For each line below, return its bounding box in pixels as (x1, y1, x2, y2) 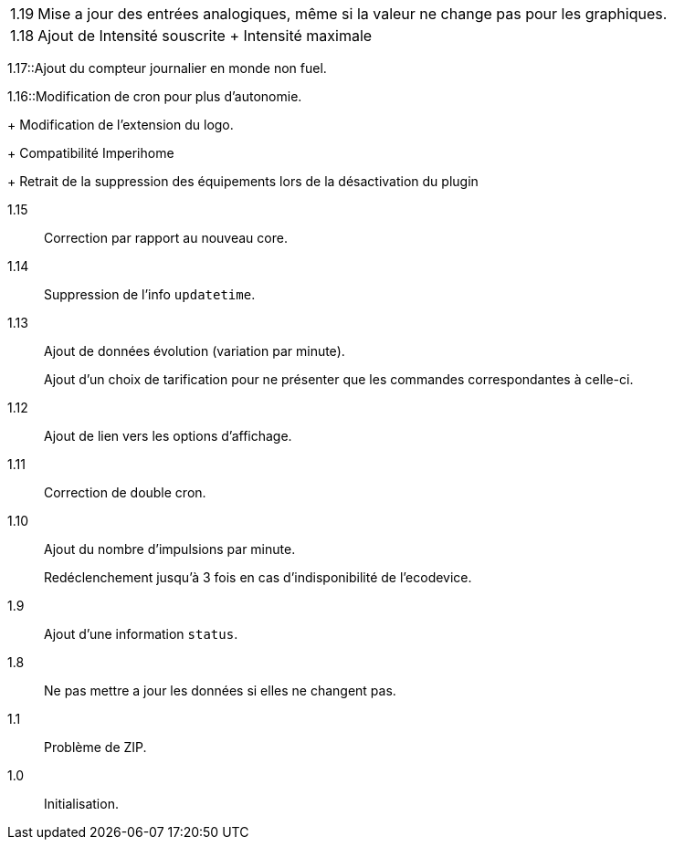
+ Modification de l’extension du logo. (7, 117, 234, 132)
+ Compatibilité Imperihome (7, 145, 174, 161)
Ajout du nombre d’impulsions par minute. (44, 541, 296, 557)
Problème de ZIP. (44, 739, 147, 755)
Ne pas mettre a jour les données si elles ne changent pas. (44, 683, 396, 698)
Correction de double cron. (44, 485, 206, 500)
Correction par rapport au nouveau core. (44, 230, 288, 246)
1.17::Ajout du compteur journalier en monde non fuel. (7, 60, 327, 76)
